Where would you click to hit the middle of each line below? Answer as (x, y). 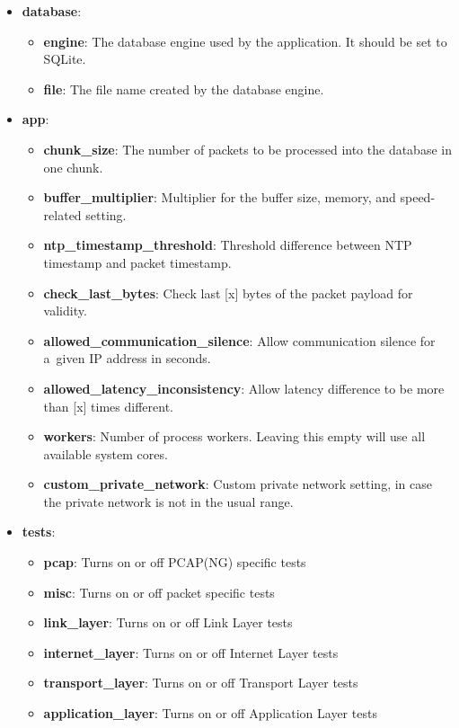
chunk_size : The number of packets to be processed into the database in (247, 149)
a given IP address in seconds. (127, 358)
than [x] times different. (108, 406)
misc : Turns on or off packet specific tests (159, 592)
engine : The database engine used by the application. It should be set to (245, 41)
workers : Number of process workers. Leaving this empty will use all (234, 436)
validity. (65, 311)
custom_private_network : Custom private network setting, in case (238, 484)
